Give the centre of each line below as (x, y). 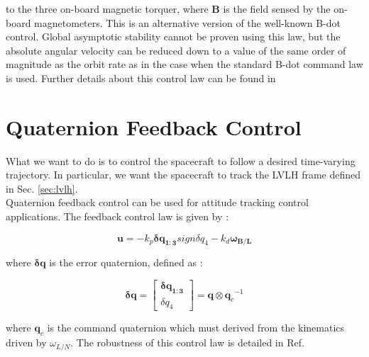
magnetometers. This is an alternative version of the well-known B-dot (187, 22)
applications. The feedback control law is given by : (117, 216)
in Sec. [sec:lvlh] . (42, 188)
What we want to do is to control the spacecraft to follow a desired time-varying (181, 160)
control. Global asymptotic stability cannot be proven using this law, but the (173, 36)
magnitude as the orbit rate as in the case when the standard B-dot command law (184, 64)
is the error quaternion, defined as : (126, 262)
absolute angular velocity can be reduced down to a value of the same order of (176, 50)
